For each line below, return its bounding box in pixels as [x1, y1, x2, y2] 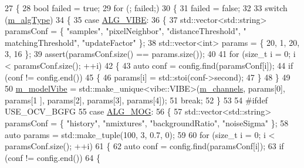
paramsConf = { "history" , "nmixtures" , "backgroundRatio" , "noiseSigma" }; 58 [5, 116, 289, 129]
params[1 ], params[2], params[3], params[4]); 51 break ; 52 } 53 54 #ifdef [5, 93, 268, 106]
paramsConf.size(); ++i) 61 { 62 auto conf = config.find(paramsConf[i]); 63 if [5, 140, 284, 152]
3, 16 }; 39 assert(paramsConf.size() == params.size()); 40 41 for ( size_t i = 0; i [5, 48, 296, 60]
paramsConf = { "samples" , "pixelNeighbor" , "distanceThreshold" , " [5, 25, 246, 37]
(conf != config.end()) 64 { [5, 151, 100, 163]
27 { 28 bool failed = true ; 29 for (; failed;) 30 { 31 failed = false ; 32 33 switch [5, 2, 288, 14]
